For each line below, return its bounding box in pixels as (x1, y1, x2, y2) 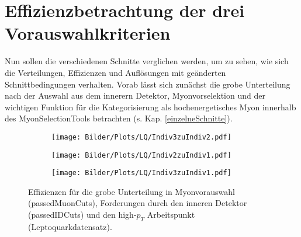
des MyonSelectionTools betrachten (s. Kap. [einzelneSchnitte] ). (5, 112, 233, 124)
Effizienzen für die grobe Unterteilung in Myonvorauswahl (28, 185, 235, 197)
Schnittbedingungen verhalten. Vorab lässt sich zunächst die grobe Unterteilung (5, 78, 290, 90)
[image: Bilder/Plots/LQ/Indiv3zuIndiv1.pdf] (51, 169, 231, 177)
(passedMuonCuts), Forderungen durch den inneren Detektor (28, 197, 247, 209)
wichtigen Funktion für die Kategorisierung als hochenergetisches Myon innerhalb (5, 100, 296, 113)
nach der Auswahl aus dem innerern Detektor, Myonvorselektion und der (5, 89, 265, 102)
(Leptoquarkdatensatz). (28, 220, 112, 232)
